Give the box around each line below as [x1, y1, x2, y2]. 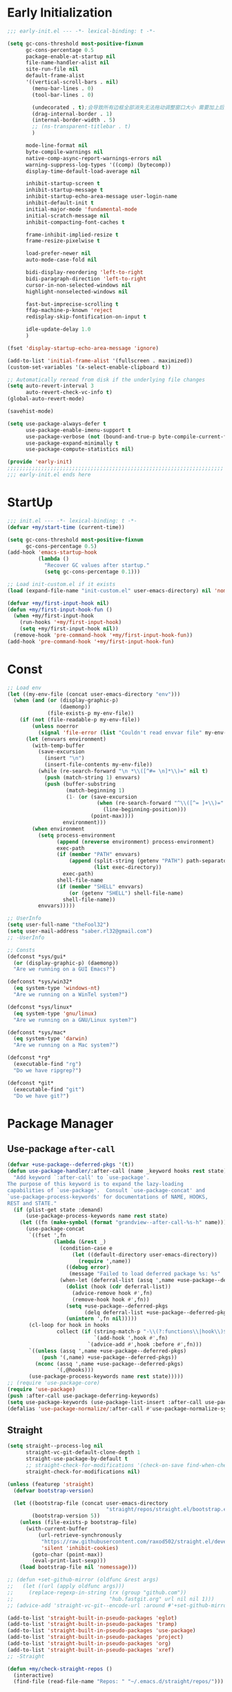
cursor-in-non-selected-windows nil [25, 282, 131, 289]
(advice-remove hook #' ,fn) [72, 1290, 153, 1296]
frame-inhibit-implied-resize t [25, 231, 119, 238]
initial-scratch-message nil [25, 212, 110, 219]
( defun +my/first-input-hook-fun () [7, 606, 113, 613]
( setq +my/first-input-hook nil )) [19, 625, 119, 632]
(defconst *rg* [7, 1054, 51, 1061]
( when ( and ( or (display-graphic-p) [13, 697, 119, 704]
